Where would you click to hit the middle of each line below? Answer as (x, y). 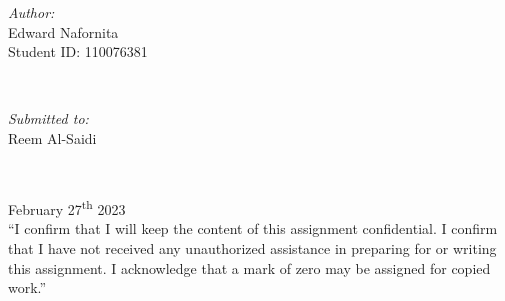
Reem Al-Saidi (52, 137)
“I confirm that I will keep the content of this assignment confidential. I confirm (253, 228)
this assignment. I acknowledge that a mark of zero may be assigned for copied (249, 267)
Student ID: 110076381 (78, 51)
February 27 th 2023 (67, 207)
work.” (27, 287)
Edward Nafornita (63, 31)
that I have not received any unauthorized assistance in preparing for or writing (252, 248)
